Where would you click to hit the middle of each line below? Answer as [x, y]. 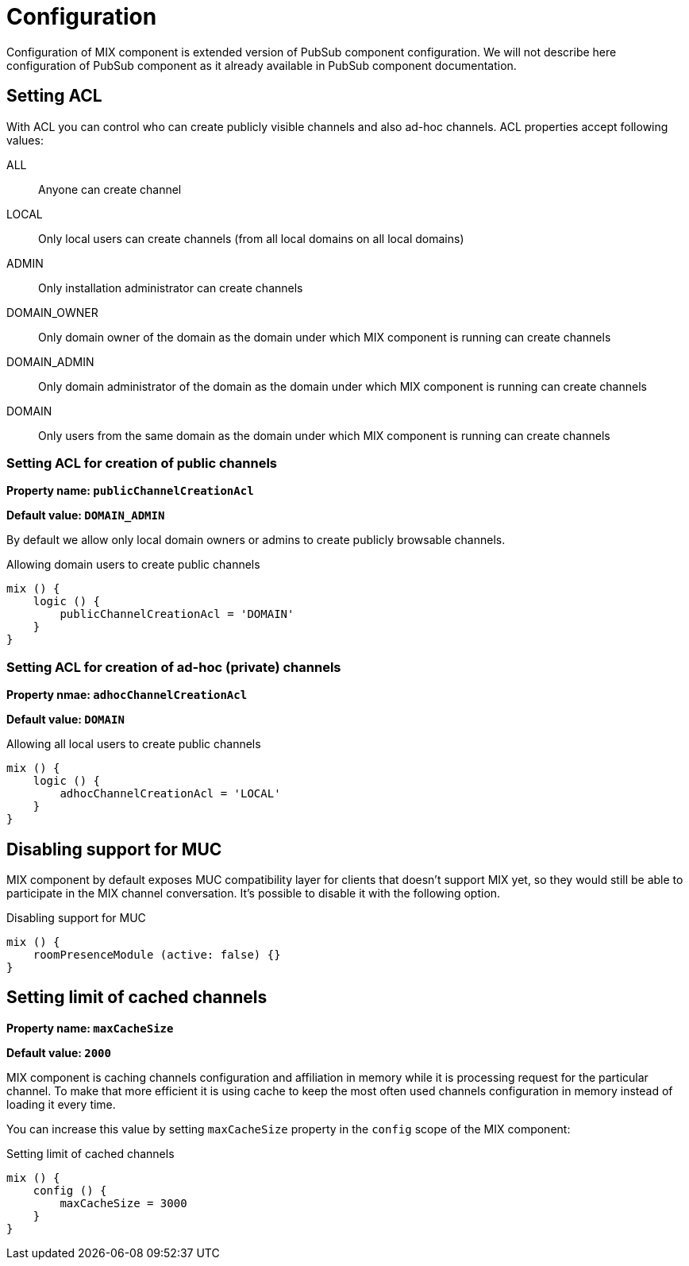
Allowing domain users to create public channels [133, 565]
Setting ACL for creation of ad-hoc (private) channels [174, 667]
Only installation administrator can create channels [171, 288]
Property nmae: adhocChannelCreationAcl [127, 695]
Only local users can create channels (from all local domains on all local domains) [251, 238]
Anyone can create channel [110, 189]
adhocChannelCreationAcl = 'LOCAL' [170, 794]
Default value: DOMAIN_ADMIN [86, 515]
